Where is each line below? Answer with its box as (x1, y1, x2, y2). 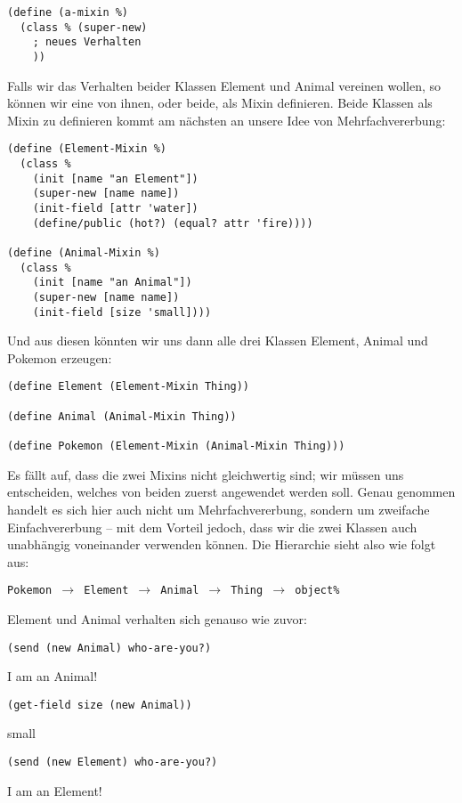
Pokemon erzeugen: (7, 348, 112, 367)
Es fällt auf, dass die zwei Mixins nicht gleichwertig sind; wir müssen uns (7, 465, 404, 483)
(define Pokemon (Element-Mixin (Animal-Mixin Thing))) (7, 440, 345, 453)
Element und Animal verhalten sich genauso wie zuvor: (7, 609, 307, 628)
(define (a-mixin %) (7, 6, 129, 19)
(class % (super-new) (20, 20, 148, 34)
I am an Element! (7, 781, 102, 799)
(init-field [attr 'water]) (32, 202, 199, 215)
